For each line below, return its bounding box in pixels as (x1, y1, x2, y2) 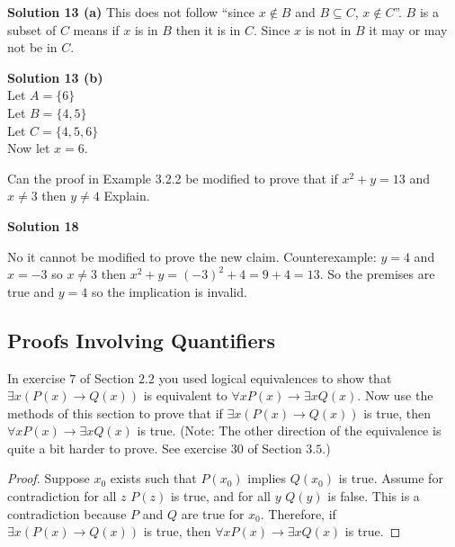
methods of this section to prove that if (7, 403, 223, 422)
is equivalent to (143, 386, 227, 405)
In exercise (7, 368, 66, 387)
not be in (7, 38, 58, 57)
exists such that (110, 469, 197, 488)
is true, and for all (170, 487, 271, 506)
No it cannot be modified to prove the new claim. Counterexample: (7, 247, 377, 265)
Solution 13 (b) (7, 67, 103, 86)
